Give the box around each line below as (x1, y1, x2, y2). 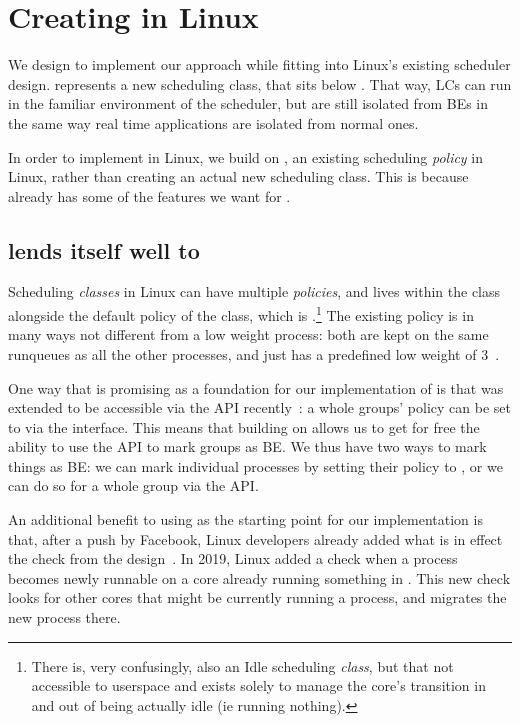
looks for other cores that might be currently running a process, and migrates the (8, 587, 507, 608)
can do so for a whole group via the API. (8, 475, 259, 496)
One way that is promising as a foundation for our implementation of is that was (8, 377, 504, 398)
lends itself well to (8, 234, 200, 265)
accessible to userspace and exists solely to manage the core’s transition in (31, 675, 486, 696)
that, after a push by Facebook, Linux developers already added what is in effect (8, 528, 503, 549)
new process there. (8, 607, 121, 628)
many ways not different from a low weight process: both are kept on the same (8, 324, 489, 345)
